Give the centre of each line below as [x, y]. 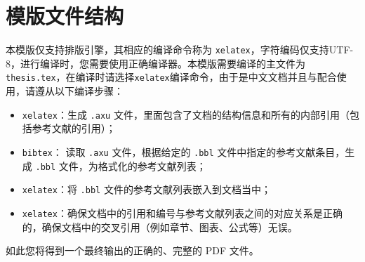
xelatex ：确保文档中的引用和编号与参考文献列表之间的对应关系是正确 [182, 212]
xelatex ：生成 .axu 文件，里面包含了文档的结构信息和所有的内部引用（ [186, 114]
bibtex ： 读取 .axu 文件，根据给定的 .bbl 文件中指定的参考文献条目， [184, 151]
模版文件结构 [65, 16]
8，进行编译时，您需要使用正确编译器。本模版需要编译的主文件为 [155, 63]
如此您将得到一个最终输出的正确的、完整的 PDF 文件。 [132, 250]
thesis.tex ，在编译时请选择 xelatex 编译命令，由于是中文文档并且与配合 [171, 77]
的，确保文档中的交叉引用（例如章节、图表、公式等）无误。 [160, 227]
